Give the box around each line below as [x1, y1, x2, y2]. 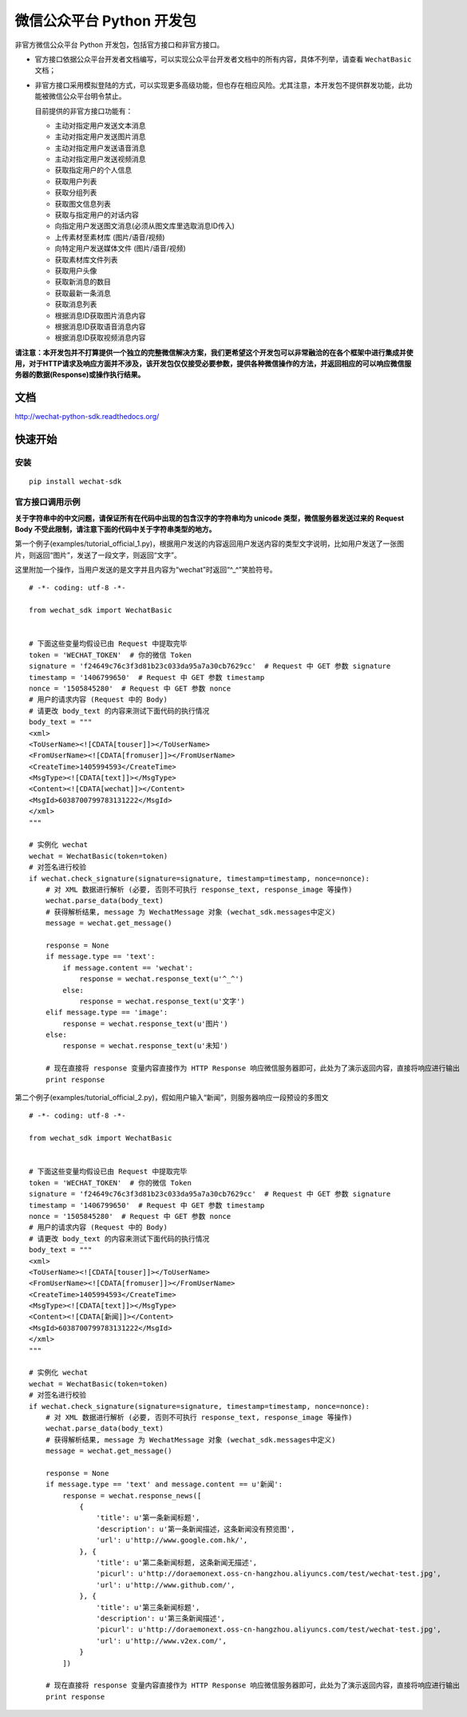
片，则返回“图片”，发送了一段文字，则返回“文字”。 [14, 550, 181, 560]
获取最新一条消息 [54, 288, 111, 298]
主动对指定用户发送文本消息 [54, 121, 146, 130]
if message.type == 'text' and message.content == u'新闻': [45, 1480, 283, 1489]
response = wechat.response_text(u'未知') [62, 1042, 228, 1050]
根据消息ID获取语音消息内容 [54, 322, 146, 331]
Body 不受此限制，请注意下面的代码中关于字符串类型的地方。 [14, 524, 216, 534]
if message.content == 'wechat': [62, 963, 193, 972]
